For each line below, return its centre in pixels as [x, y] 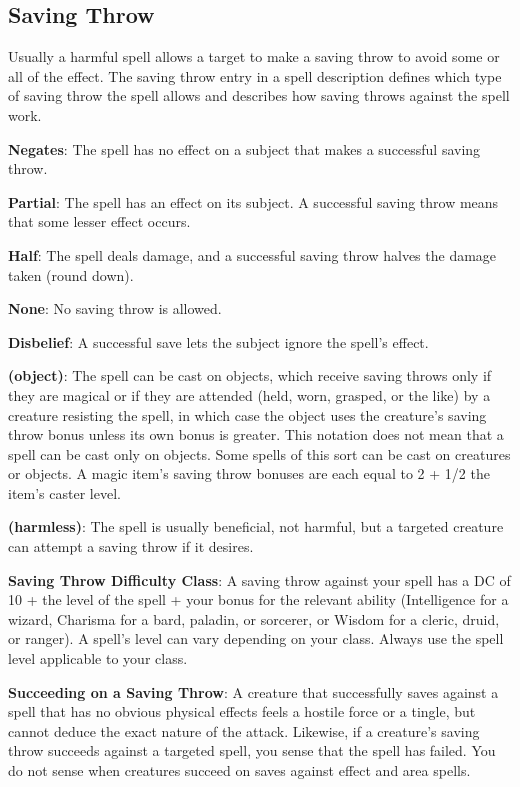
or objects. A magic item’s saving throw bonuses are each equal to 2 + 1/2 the [249, 473]
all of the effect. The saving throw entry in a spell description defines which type [255, 75]
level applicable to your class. [98, 658]
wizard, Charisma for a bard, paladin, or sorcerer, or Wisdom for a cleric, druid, [254, 618]
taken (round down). [71, 274]
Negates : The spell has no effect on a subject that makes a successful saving [244, 148]
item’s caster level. [64, 492]
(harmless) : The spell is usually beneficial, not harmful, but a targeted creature [256, 526]
